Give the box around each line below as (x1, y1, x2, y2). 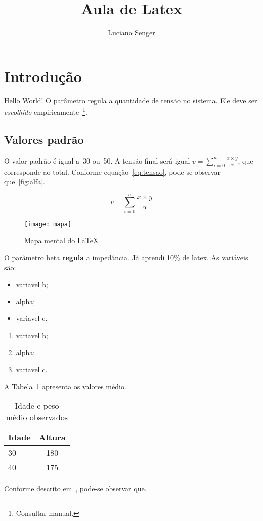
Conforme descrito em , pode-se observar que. (4, 483, 147, 494)
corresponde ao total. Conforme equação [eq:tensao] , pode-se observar (4, 166, 221, 177)
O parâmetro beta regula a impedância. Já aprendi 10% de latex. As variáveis (4, 252, 248, 263)
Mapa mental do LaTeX (24, 235, 99, 246)
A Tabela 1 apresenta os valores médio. (4, 381, 126, 391)
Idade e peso (15, 399, 59, 412)
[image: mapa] (24, 220, 72, 228)
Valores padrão (4, 131, 84, 147)
